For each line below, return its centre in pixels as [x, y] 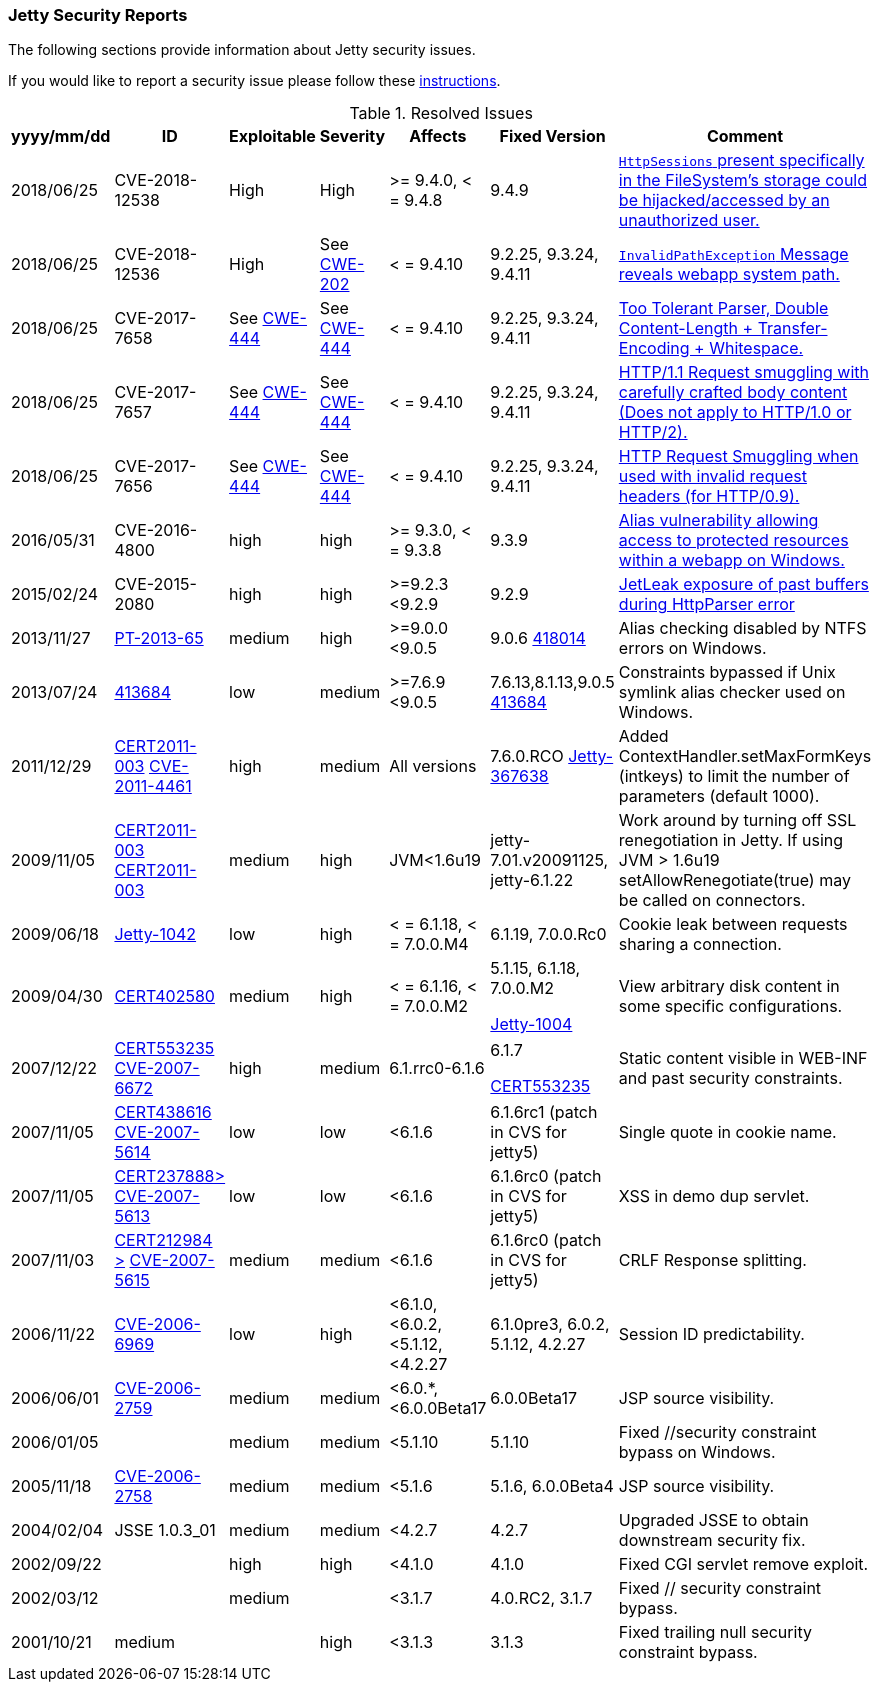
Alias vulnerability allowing [718, 520]
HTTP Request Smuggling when [738, 456]
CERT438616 [163, 1112]
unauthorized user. [689, 220]
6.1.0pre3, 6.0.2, [550, 1324]
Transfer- [792, 328]
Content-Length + [686, 328]
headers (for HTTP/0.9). [709, 496]
